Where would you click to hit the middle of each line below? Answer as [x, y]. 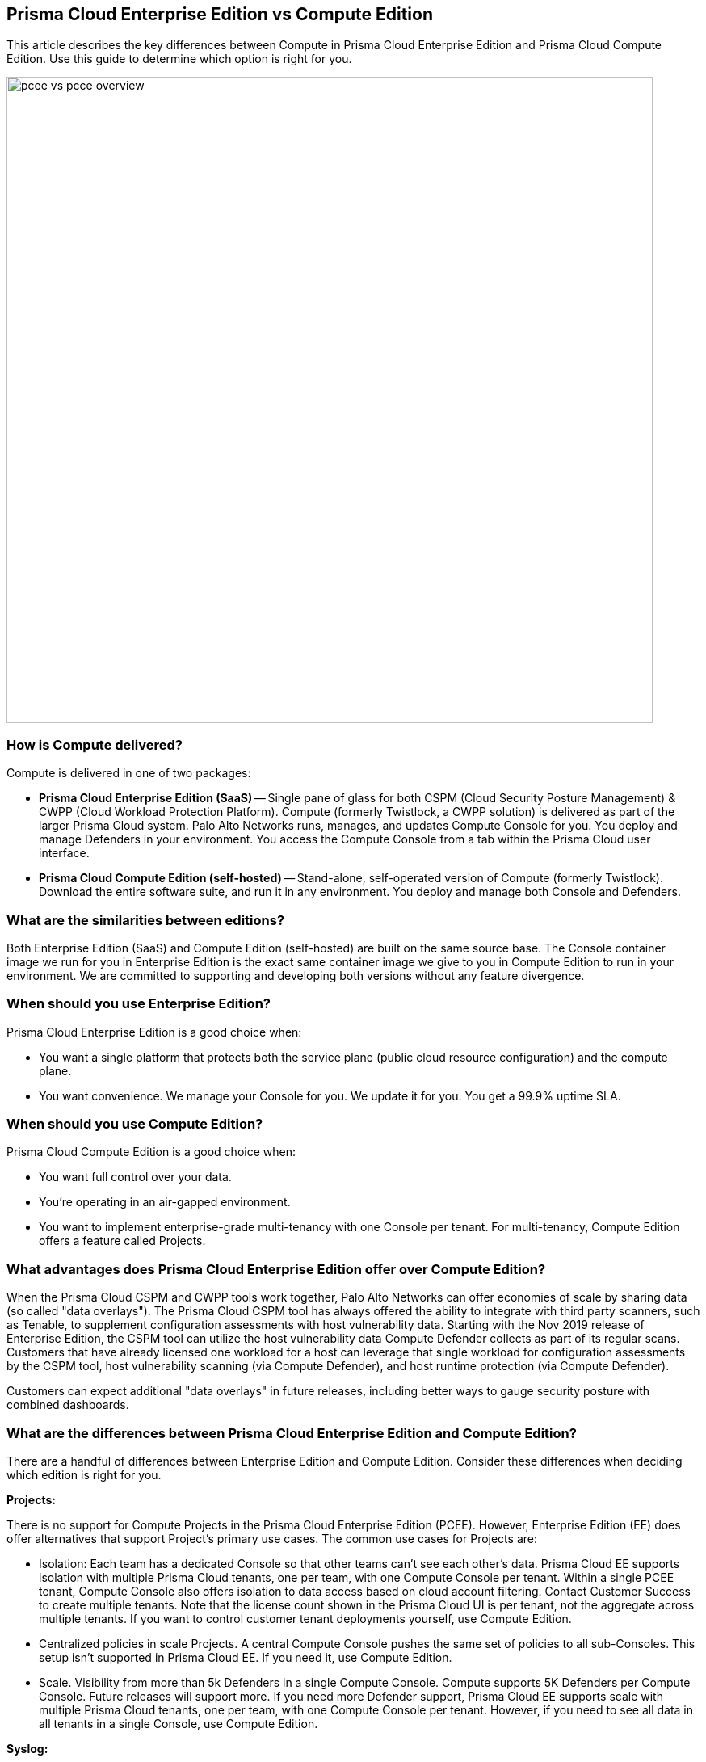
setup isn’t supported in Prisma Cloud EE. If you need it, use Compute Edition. [246, 1657]
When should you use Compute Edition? [135, 1124]
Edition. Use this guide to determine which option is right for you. [179, 59]
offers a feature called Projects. [122, 1241]
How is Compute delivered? [95, 744]
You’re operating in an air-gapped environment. [165, 1202]
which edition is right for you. [84, 1474]
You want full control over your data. [135, 1177]
